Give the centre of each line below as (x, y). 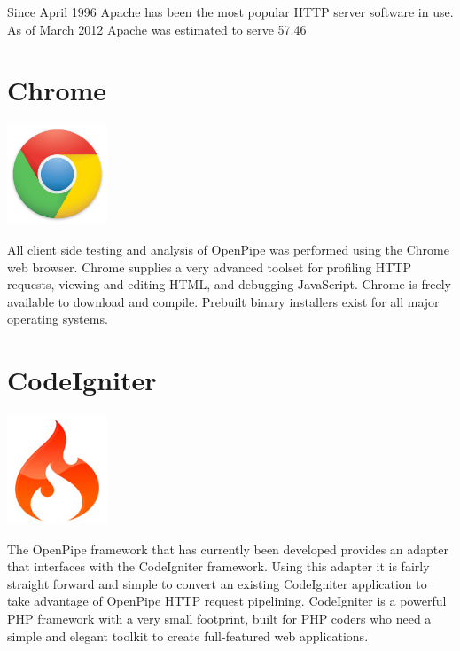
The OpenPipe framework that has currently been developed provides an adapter (228, 549)
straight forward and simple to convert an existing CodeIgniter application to (217, 583)
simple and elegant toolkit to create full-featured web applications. (188, 635)
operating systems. (58, 319)
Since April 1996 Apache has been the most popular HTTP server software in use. (230, 12)
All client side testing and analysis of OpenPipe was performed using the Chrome (228, 249)
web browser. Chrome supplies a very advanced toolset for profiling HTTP (210, 267)
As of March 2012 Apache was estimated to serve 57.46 (157, 29)
